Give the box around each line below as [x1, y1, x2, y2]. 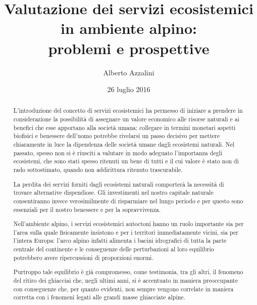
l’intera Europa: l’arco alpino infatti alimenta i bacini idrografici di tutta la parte [13, 236, 227, 245]
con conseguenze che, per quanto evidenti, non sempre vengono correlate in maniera [13, 284, 234, 293]
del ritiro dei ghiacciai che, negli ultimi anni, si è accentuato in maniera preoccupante [13, 276, 238, 284]
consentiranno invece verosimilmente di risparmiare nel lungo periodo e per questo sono [13, 196, 243, 205]
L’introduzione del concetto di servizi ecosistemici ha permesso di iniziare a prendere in [13, 106, 243, 115]
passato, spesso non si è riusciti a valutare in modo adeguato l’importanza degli [13, 148, 223, 157]
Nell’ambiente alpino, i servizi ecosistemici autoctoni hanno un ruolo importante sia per [13, 220, 244, 228]
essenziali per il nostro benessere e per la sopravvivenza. [13, 205, 161, 213]
